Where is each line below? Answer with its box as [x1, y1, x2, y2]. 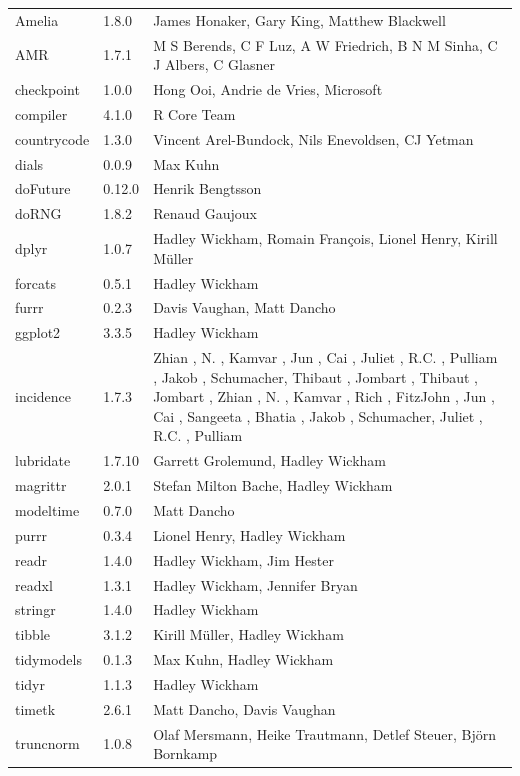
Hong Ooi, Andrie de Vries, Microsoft [153, 79, 383, 100]
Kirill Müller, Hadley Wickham [153, 624, 344, 645]
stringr [15, 599, 56, 620]
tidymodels [15, 649, 82, 670]
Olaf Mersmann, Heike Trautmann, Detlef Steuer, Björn [153, 723, 496, 744]
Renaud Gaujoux [153, 203, 257, 224]
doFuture [15, 178, 71, 199]
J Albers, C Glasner [153, 54, 275, 75]
